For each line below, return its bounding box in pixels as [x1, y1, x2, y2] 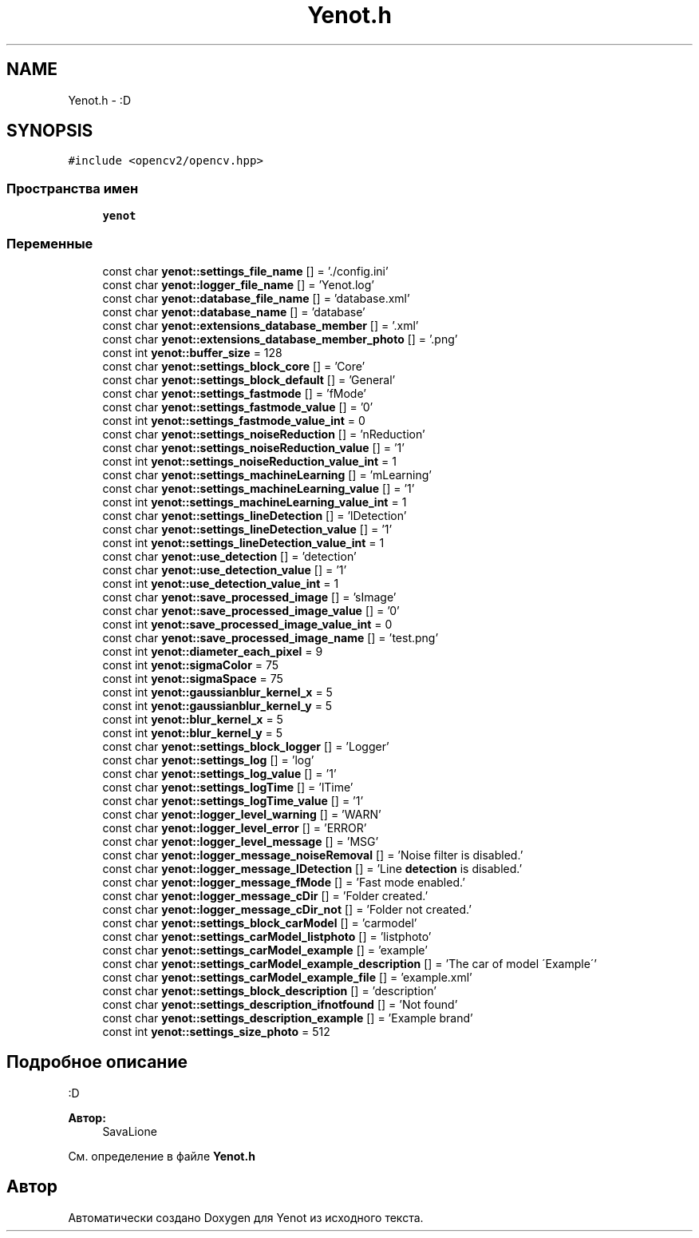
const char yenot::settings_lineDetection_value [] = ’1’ [102, 522, 393, 536]
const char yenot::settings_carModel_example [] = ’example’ [102, 942, 428, 957]
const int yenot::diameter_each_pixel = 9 [102, 644, 323, 658]
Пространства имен [6, 180, 139, 196]
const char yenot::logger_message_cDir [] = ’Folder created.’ [102, 888, 428, 903]
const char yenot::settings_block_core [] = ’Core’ [102, 359, 365, 373]
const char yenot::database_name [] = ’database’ [102, 304, 365, 319]
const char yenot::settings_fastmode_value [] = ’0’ [102, 399, 373, 414]
